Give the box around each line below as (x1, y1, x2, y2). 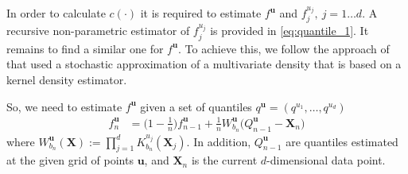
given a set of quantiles (140, 98, 252, 114)
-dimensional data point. (266, 152, 386, 168)
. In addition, (186, 133, 251, 149)
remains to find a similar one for (6, 40, 164, 56)
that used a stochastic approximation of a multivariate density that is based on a (6, 56, 402, 72)
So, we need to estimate (6, 98, 122, 114)
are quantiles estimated (286, 133, 398, 149)
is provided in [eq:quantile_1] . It (210, 22, 369, 39)
